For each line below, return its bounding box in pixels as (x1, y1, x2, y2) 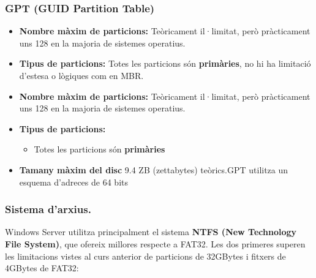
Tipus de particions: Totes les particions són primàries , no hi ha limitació (19, 57, 311, 70)
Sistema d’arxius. (5, 201, 91, 217)
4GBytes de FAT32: (5, 261, 79, 274)
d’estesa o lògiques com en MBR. (19, 69, 144, 81)
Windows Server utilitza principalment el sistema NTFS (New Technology (5, 225, 297, 238)
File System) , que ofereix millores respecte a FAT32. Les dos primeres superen (5, 237, 306, 250)
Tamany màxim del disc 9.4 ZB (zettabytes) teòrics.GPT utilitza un (19, 163, 288, 176)
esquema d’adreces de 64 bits (19, 175, 128, 188)
